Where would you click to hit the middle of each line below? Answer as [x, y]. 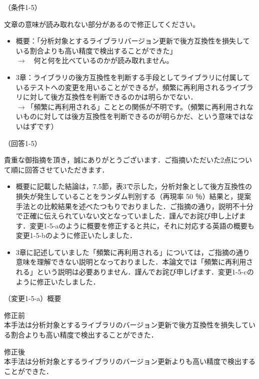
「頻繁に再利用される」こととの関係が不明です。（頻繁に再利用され [136, 106]
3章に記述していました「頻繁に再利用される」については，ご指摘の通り [133, 252]
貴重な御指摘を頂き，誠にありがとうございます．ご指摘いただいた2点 [118, 160]
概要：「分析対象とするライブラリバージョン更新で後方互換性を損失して [133, 41]
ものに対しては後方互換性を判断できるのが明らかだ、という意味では [134, 116]
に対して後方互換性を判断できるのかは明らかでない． [110, 97]
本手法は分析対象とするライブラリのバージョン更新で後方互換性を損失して [126, 325]
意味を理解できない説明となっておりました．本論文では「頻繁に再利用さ [134, 262]
